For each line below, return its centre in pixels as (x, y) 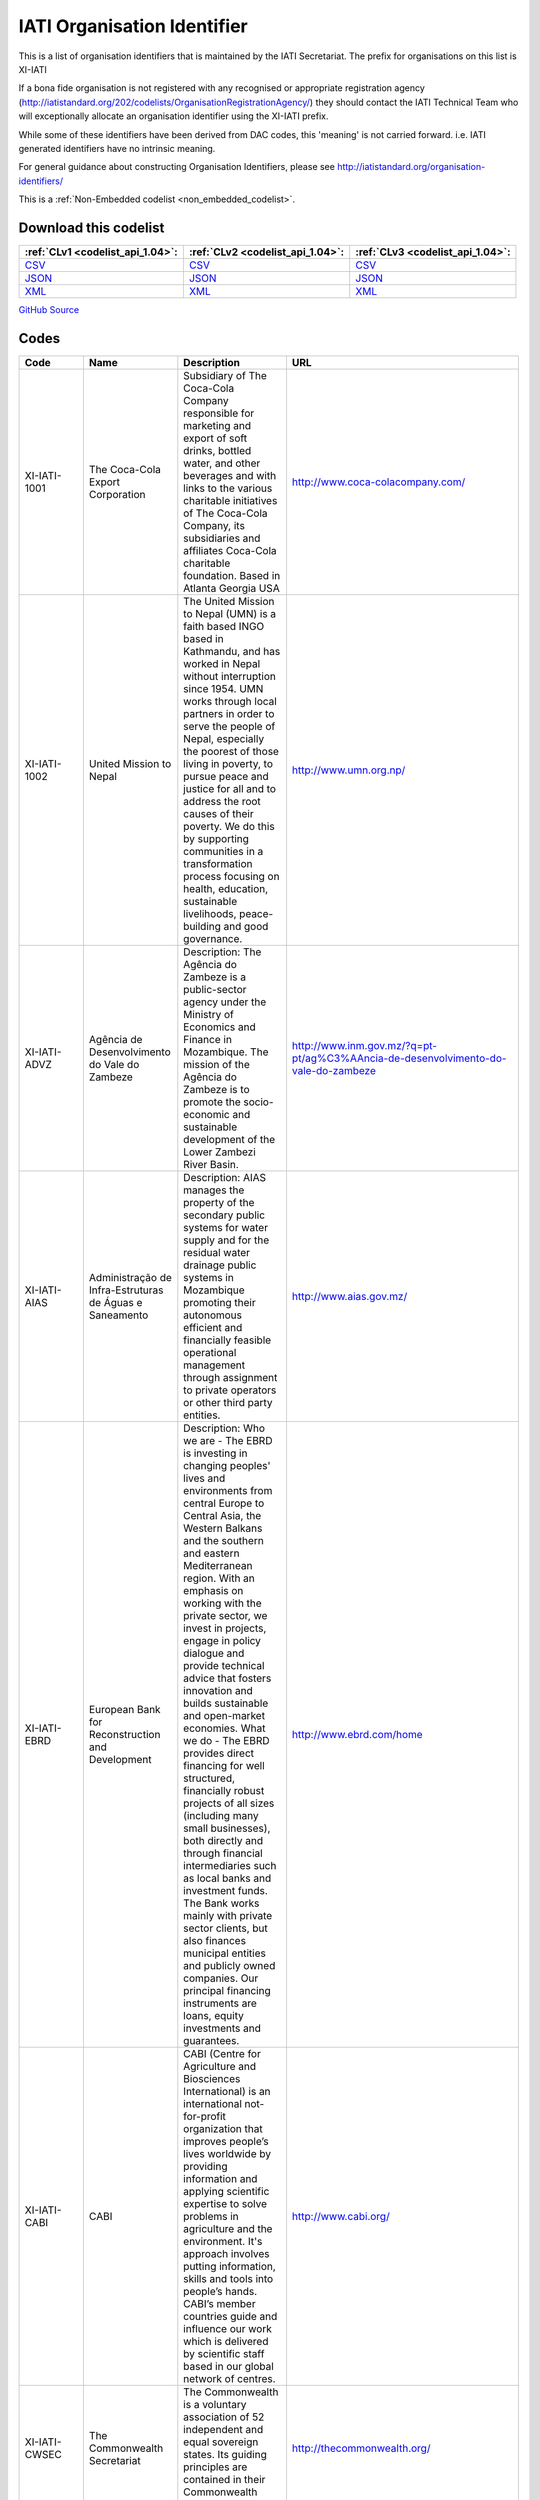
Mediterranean (218, 1565)
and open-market (224, 1715)
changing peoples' (227, 1465)
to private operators (230, 1390)
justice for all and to (230, 788)
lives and (204, 1478)
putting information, (230, 2266)
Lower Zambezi (220, 1152)
